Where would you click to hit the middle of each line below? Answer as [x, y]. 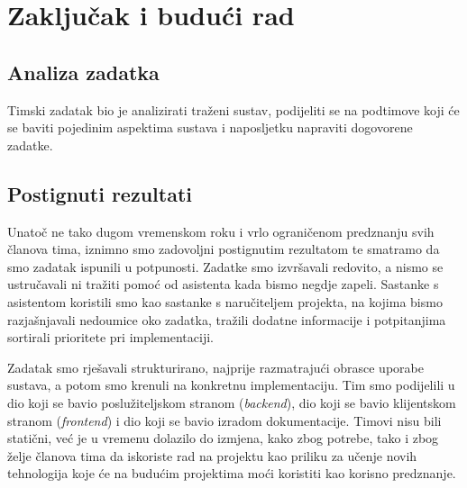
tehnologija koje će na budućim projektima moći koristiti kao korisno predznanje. [232, 473]
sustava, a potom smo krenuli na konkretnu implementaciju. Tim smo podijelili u [231, 385]
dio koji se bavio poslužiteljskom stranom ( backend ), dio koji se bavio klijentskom [232, 402]
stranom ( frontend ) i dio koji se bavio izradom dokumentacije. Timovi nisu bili [224, 420]
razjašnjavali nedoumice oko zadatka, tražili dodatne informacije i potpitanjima [227, 319]
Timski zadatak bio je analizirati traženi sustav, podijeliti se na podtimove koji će [233, 109]
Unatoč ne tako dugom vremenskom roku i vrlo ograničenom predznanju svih [221, 231]
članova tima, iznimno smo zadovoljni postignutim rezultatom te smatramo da [224, 249]
